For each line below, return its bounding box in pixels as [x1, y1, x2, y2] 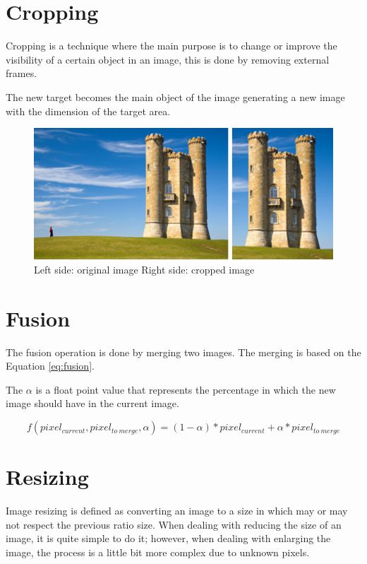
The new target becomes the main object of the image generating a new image [6, 89, 345, 104]
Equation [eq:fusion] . [6, 358, 95, 373]
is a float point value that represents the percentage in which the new [35, 382, 336, 396]
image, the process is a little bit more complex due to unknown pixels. [6, 544, 310, 559]
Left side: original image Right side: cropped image [34, 262, 255, 276]
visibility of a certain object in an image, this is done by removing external [6, 52, 330, 66]
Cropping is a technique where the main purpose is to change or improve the [6, 38, 337, 53]
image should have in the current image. [6, 396, 179, 411]
